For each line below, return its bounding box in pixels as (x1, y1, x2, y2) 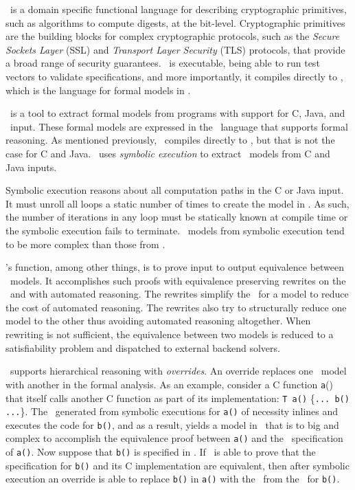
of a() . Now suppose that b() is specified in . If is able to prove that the (5, 445, 316, 459)
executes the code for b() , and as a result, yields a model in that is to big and (5, 417, 339, 432)
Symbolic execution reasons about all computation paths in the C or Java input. (5, 183, 344, 197)
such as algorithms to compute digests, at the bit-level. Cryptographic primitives (5, 15, 345, 30)
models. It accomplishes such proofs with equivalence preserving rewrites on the (10, 273, 346, 287)
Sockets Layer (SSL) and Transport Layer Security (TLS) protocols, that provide (5, 42, 345, 56)
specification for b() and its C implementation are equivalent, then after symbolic (5, 458, 350, 472)
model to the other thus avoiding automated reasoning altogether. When (5, 313, 311, 328)
